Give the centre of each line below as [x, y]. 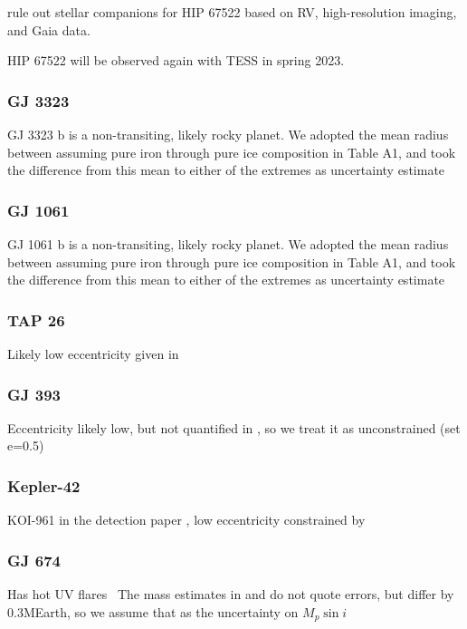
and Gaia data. [49, 29]
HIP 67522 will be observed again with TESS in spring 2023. [176, 60]
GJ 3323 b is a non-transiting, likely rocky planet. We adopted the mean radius [228, 134]
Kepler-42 [44, 485]
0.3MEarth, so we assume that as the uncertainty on [153, 611]
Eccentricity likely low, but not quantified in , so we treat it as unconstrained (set [234, 427]
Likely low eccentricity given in [93, 353]
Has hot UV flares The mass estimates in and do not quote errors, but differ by [231, 594]
